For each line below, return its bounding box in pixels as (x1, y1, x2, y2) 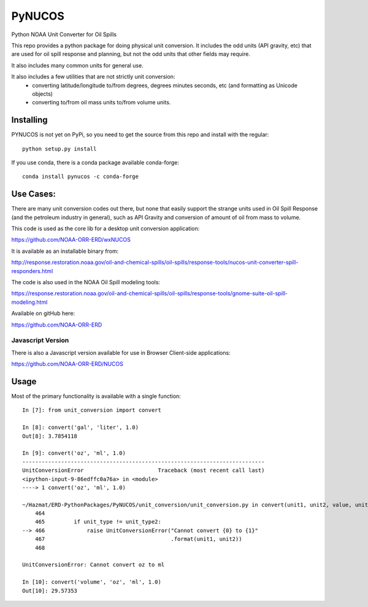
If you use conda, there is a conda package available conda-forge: (11, 158, 179, 166)
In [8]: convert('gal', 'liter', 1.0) (22, 424, 139, 431)
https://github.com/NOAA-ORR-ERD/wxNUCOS (11, 236, 131, 244)
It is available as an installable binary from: (11, 247, 119, 255)
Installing (11, 115, 48, 125)
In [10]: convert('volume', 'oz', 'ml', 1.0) (22, 579, 162, 586)
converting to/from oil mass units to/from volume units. (32, 99, 171, 106)
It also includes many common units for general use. (11, 61, 144, 69)
